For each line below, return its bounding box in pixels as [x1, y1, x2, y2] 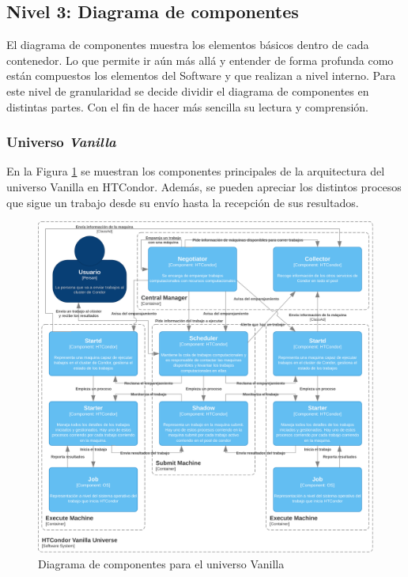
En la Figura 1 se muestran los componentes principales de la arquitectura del [6, 163, 385, 179]
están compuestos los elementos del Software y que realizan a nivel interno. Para [6, 67, 396, 84]
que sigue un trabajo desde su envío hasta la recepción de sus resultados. [6, 194, 359, 210]
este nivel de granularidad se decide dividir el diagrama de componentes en [6, 82, 369, 99]
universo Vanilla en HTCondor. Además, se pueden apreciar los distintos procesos [6, 178, 402, 194]
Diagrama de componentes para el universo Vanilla [38, 555, 285, 571]
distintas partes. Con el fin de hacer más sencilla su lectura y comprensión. [6, 98, 368, 115]
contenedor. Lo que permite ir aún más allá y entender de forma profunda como [6, 51, 394, 68]
